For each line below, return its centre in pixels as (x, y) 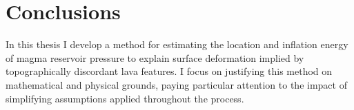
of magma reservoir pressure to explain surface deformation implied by (155, 57)
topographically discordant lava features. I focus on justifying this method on (169, 71)
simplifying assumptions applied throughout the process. (125, 98)
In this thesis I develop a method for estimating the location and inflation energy (177, 44)
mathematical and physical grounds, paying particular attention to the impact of (176, 84)
